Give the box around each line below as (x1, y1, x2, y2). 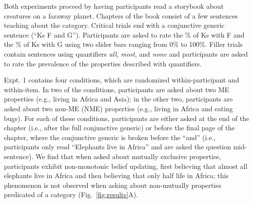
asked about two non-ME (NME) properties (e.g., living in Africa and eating (4, 103, 233, 113)
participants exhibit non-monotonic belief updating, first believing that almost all (4, 161, 248, 171)
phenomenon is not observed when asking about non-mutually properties (4, 180, 221, 190)
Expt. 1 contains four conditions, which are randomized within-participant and (4, 75, 239, 85)
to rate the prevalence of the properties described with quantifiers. (4, 58, 202, 68)
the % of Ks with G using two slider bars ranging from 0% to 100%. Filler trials (4, 39, 243, 49)
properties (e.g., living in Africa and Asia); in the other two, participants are (4, 94, 233, 104)
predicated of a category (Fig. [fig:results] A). (4, 189, 138, 200)
